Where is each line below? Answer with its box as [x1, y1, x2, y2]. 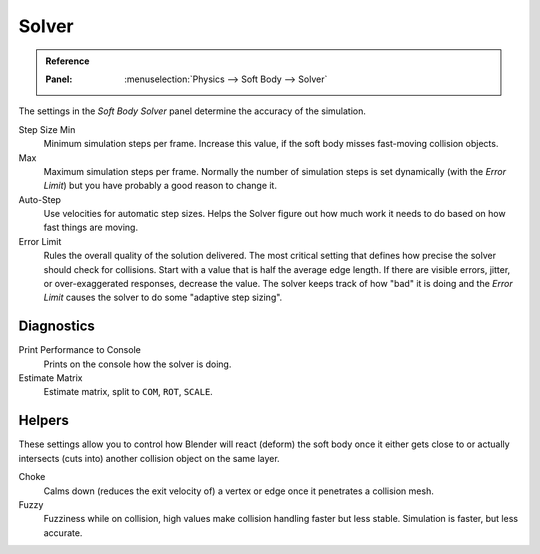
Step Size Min [18, 123, 76, 135]
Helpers [18, 412, 69, 429]
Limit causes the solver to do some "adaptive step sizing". [43, 291, 283, 304]
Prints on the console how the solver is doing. [43, 358, 232, 370]
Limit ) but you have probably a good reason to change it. [43, 180, 277, 192]
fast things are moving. [43, 221, 139, 234]
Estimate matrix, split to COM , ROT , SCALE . [43, 386, 214, 398]
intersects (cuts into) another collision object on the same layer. [18, 452, 280, 464]
